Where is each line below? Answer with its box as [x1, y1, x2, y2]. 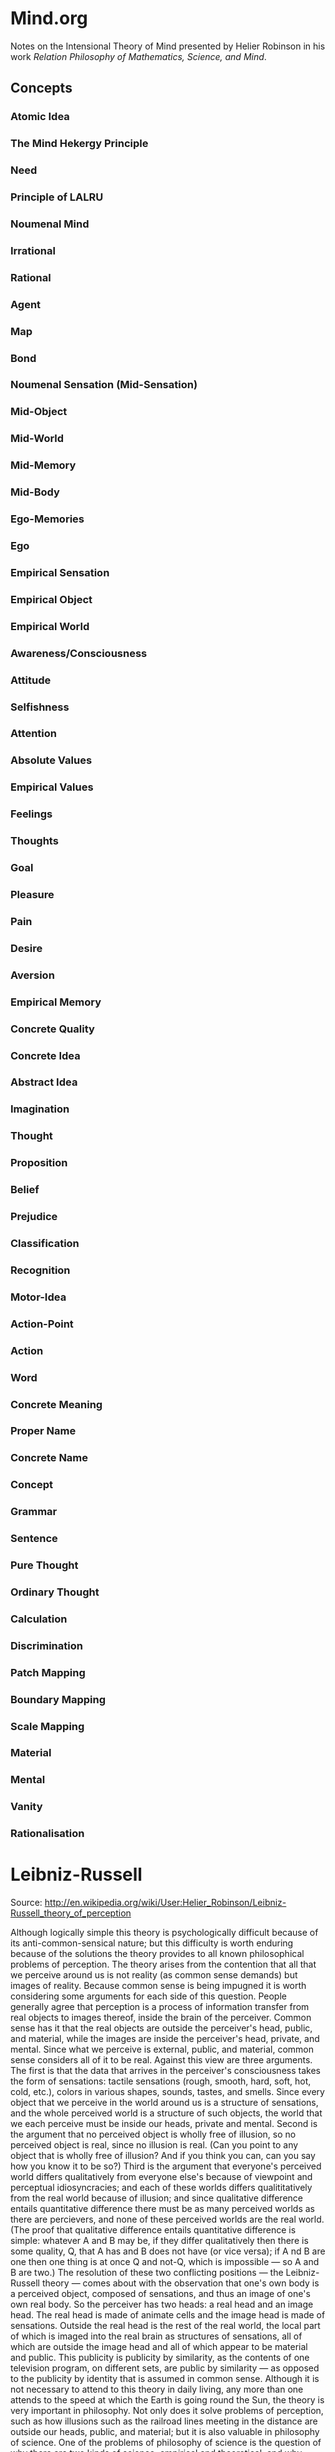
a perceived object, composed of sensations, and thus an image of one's [10, 2288, 311, 2300]
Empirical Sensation [10, 565, 110, 579]
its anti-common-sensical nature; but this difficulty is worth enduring [10, 1937, 294, 1949]
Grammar [10, 1505, 58, 1519]
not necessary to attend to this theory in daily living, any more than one [10, 2383, 304, 2396]
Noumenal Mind [10, 217, 90, 231]
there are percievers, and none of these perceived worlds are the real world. [10, 2213, 325, 2226]
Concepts [10, 80, 73, 97]
